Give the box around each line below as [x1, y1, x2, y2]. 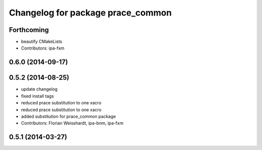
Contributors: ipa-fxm [21, 45, 65, 51]
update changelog [21, 86, 58, 92]
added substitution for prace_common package [21, 113, 116, 119]
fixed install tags [21, 93, 54, 99]
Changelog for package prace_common [9, 7, 172, 18]
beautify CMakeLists [21, 39, 63, 45]
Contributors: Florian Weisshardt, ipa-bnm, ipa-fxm [21, 120, 124, 126]
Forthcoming [9, 26, 49, 34]
